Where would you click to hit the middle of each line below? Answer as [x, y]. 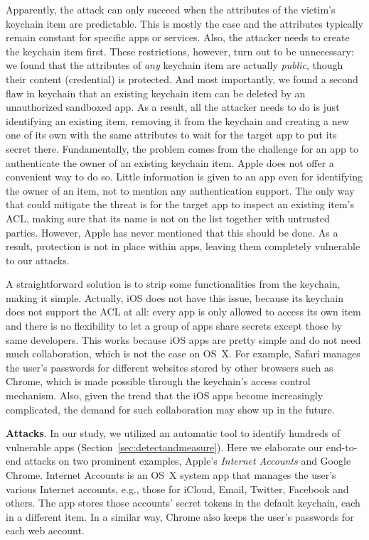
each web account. [45, 530]
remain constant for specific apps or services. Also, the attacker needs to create [178, 37]
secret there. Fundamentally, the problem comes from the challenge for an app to [182, 148]
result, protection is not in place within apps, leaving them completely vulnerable [183, 246]
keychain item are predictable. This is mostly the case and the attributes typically [184, 23]
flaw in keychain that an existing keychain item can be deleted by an [156, 93]
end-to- [342, 447]
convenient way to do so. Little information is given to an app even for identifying [184, 177]
